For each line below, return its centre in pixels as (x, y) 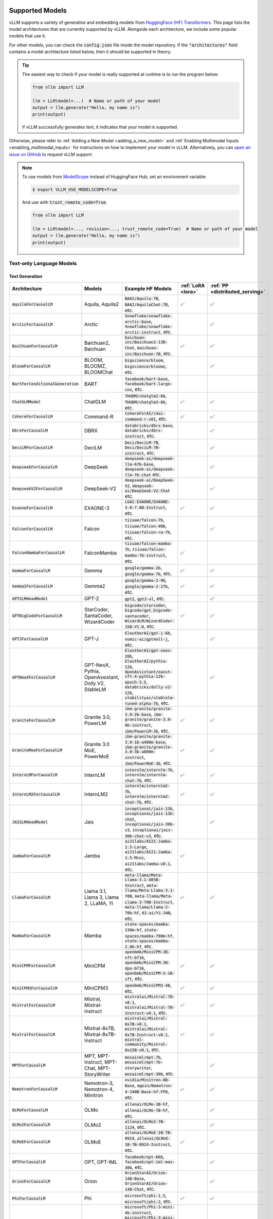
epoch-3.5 (136, 682)
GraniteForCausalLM (34, 720)
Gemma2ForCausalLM (32, 586)
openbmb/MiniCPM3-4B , (148, 985)
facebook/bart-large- (149, 384)
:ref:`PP (219, 286)
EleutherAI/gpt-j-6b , (148, 633)
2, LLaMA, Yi (99, 904)
